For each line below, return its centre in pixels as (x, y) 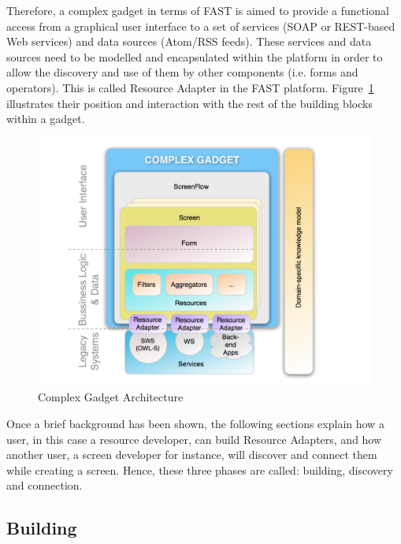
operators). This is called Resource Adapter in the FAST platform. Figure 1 (190, 87)
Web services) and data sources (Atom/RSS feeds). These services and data (189, 41)
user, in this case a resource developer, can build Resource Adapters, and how (194, 439)
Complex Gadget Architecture (111, 397)
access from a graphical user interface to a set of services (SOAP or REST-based (201, 26)
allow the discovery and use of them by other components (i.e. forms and (182, 72)
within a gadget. (46, 119)
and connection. (45, 485)
